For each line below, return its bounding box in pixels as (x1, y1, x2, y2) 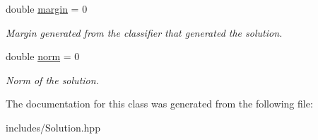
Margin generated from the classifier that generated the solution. (6, 25, 283, 40)
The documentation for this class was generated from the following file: (6, 96, 313, 111)
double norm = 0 (6, 49, 80, 64)
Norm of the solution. (6, 72, 99, 87)
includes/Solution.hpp (6, 119, 100, 134)
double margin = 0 (6, 1, 88, 16)
